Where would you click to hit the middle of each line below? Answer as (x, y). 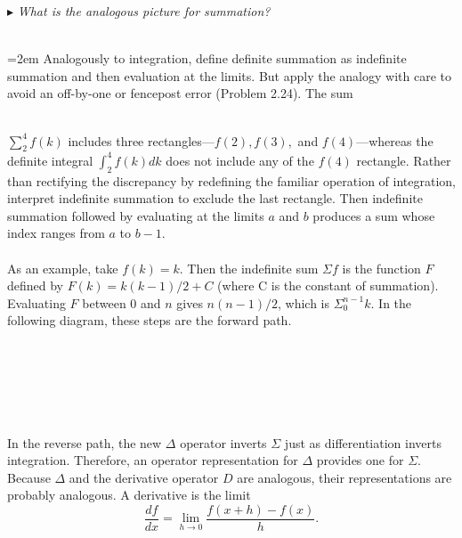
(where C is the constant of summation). (328, 285)
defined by (36, 285)
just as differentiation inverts (363, 442)
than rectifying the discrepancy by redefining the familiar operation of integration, (231, 180)
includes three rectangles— (141, 140)
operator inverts (223, 442)
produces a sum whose (374, 215)
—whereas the (395, 140)
